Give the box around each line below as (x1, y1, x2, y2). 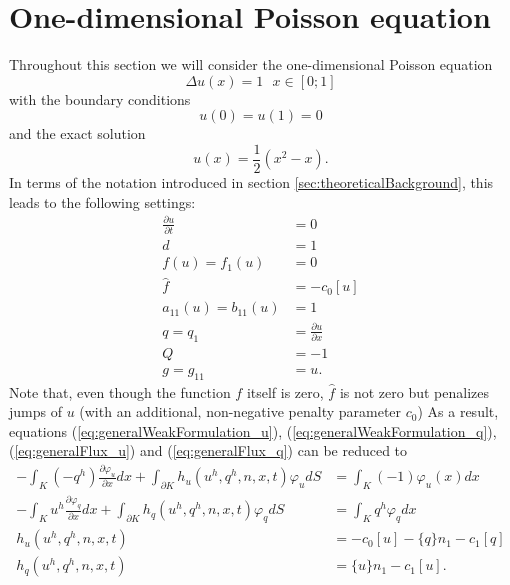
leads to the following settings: (9, 191, 196, 212)
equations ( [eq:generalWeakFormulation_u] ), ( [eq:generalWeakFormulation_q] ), (9, 420, 497, 441)
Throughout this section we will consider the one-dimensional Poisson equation (9, 54, 493, 75)
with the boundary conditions (9, 88, 191, 109)
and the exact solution (9, 123, 146, 144)
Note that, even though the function (9, 381, 231, 402)
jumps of (9, 401, 62, 422)
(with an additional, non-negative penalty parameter (79, 401, 402, 422)
